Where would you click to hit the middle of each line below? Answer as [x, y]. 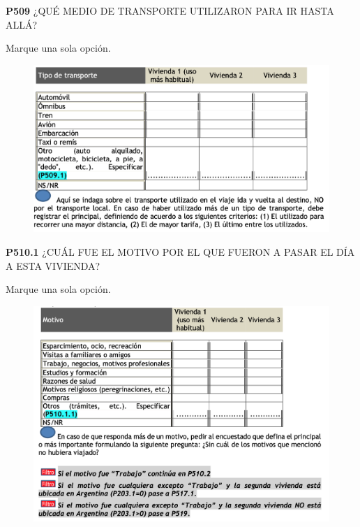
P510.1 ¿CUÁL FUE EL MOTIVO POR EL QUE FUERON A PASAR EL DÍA [180, 251]
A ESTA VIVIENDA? [53, 265]
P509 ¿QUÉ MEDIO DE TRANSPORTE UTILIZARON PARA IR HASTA [170, 10]
